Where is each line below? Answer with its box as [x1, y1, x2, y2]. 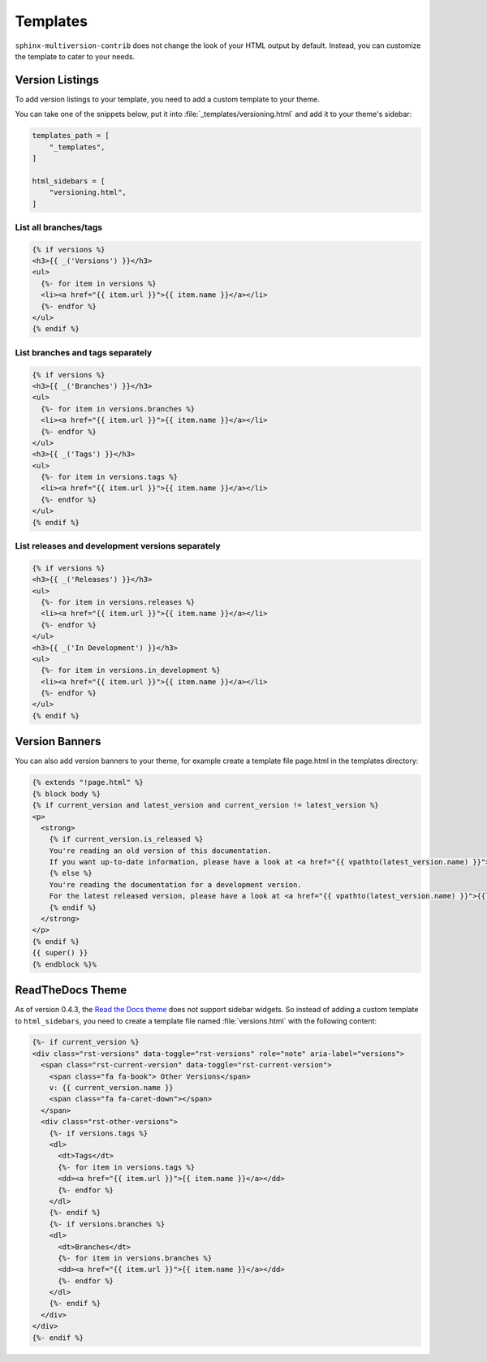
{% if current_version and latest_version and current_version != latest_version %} [32, 800, 379, 810]
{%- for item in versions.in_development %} [41, 666, 221, 675]
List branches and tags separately [15, 347, 153, 358]
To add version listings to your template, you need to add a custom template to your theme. [15, 94, 320, 104]
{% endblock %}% [32, 959, 97, 969]
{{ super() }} [32, 948, 88, 958]
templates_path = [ [32, 131, 110, 140]
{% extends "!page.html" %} [32, 778, 144, 787]
